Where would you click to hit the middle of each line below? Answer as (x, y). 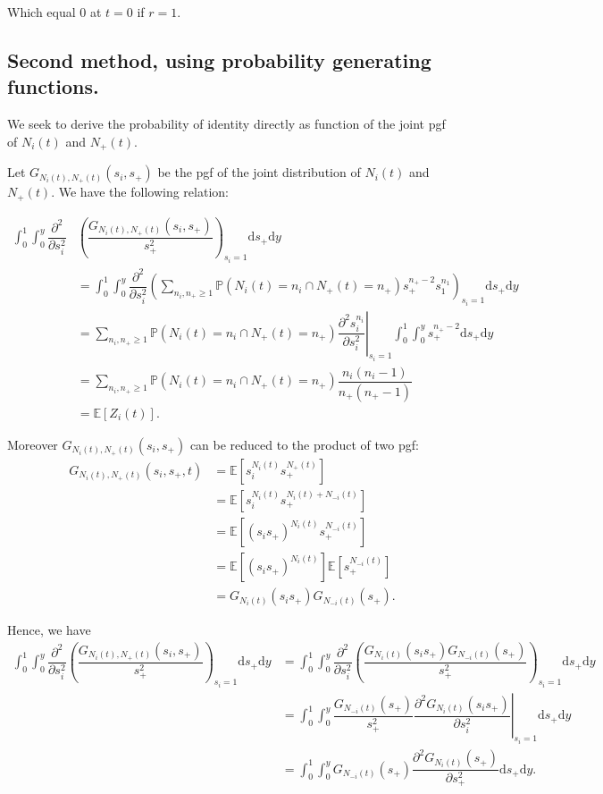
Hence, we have (49, 630)
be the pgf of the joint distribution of (259, 172)
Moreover (33, 444)
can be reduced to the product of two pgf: (304, 444)
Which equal (42, 12)
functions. (53, 86)
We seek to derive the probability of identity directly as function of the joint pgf (226, 124)
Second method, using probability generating (219, 59)
